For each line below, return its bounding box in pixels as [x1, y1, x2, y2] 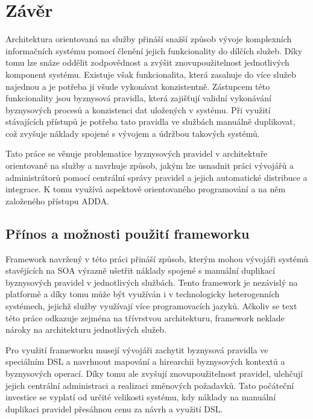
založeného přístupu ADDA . [5, 194, 110, 207]
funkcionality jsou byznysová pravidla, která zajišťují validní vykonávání [5, 92, 271, 104]
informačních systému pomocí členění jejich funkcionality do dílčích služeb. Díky [5, 44, 303, 57]
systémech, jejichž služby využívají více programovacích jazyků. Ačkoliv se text [5, 300, 297, 312]
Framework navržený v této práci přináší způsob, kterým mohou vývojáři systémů [5, 252, 309, 265]
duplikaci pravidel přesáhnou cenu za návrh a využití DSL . [5, 402, 223, 415]
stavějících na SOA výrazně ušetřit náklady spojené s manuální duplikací [5, 264, 275, 277]
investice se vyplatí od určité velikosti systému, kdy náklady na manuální [5, 391, 276, 403]
